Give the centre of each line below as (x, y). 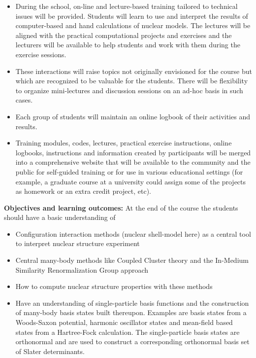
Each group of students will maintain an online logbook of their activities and (133, 116)
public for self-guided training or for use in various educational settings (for (129, 171)
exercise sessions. (41, 54)
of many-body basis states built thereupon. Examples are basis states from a (131, 312)
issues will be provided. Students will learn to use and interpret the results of (132, 16)
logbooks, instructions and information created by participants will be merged (133, 152)
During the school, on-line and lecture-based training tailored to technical (127, 6)
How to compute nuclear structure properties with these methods (114, 286)
